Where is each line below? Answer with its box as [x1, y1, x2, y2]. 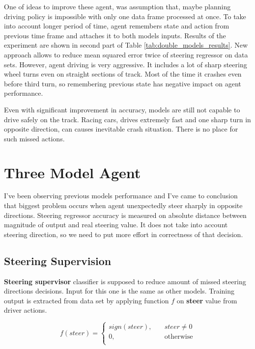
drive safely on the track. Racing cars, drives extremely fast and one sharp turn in [4, 114, 251, 124]
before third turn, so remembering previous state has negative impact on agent [4, 78, 241, 88]
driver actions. [4, 305, 47, 315]
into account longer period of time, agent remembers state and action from [4, 21, 229, 31]
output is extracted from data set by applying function [4, 295, 169, 305]
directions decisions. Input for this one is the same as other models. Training [4, 286, 234, 296]
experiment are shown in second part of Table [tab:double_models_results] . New [4, 40, 248, 50]
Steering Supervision [4, 253, 112, 268]
